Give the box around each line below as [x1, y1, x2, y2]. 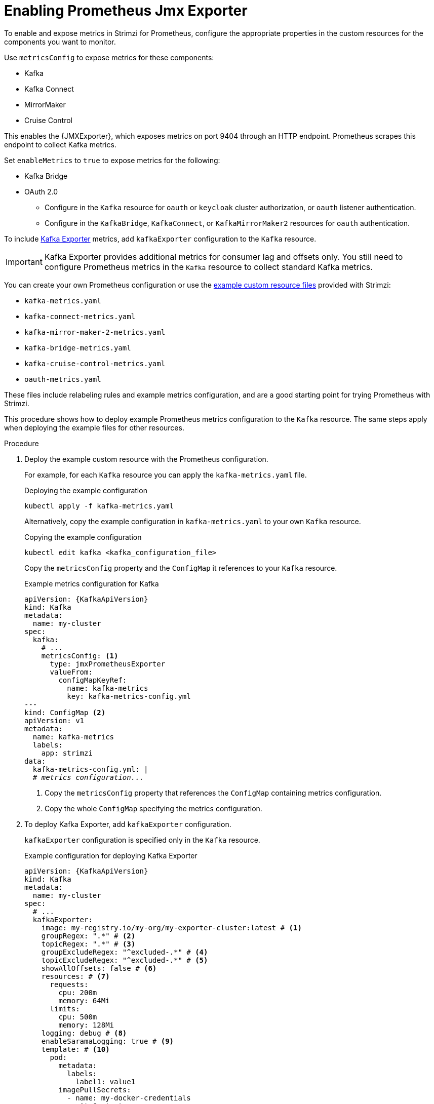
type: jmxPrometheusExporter [50, 659, 166, 668]
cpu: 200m [58, 988, 97, 997]
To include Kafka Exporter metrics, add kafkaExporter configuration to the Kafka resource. [4, 234, 317, 243]
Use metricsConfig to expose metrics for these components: [4, 53, 214, 62]
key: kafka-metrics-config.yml [67, 692, 191, 700]
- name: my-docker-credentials [67, 1093, 191, 1102]
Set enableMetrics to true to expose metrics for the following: [4, 155, 220, 165]
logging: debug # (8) [41, 1029, 127, 1037]
